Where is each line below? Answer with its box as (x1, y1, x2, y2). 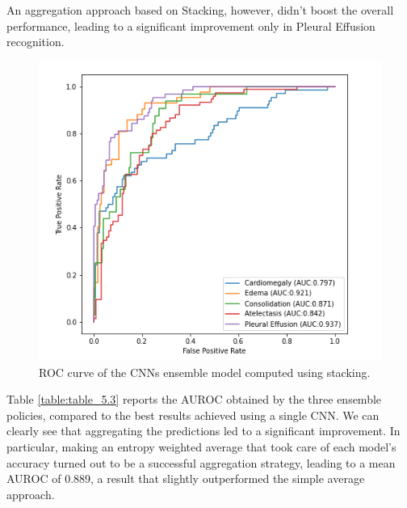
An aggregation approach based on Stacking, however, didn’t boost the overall (6, 2, 394, 18)
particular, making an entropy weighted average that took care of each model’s (6, 438, 397, 455)
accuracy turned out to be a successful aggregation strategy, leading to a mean (6, 454, 396, 471)
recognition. (6, 33, 65, 50)
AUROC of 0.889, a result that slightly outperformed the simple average (6, 470, 365, 487)
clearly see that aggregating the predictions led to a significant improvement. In (6, 422, 401, 439)
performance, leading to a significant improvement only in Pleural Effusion (6, 17, 376, 34)
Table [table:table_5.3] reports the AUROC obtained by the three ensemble (6, 391, 382, 408)
